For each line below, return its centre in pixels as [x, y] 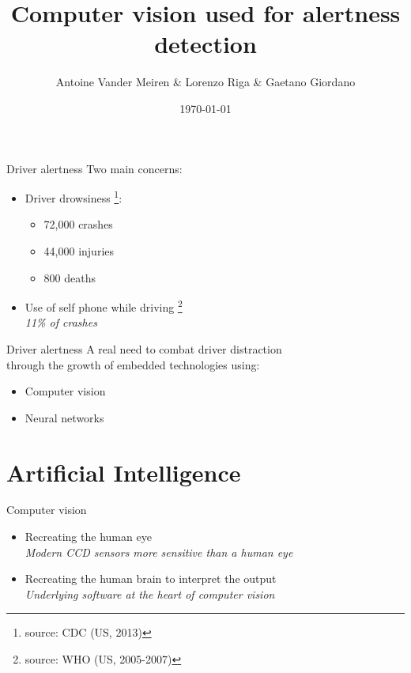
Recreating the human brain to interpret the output [151, 578]
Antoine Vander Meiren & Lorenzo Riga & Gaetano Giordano [205, 82]
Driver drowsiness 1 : [74, 197]
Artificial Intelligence [124, 472]
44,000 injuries [79, 250]
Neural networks [64, 417]
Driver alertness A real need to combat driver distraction [144, 348]
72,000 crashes [78, 224]
